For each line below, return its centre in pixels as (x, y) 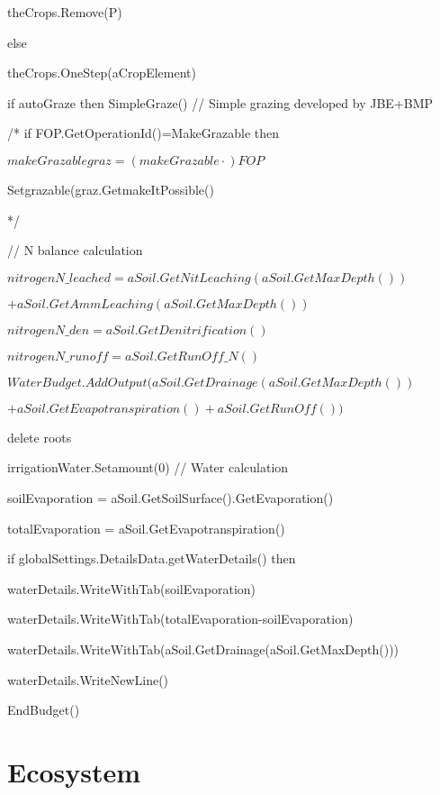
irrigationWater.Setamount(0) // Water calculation (148, 467)
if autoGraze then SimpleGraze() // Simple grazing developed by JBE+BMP (220, 102)
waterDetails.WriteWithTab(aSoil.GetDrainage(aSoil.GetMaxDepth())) (203, 649)
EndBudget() (44, 710)
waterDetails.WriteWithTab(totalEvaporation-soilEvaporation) (180, 619)
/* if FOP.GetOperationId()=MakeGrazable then (144, 133)
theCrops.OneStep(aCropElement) (102, 73)
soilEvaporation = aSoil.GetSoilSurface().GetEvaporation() (171, 497)
